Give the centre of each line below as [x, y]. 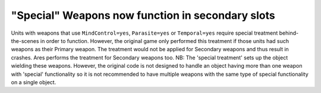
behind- [289, 33]
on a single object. [34, 82]
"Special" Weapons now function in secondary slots [143, 15]
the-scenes [25, 41]
